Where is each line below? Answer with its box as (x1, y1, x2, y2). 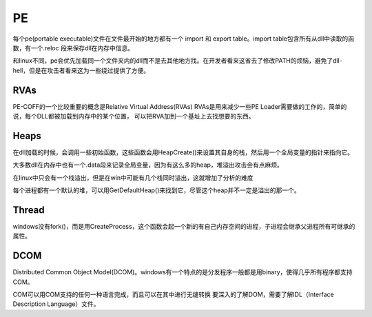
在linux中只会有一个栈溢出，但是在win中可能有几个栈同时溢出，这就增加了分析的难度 (12, 173, 254, 182)
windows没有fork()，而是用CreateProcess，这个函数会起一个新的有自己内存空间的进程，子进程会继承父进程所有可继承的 (12, 223, 355, 230)
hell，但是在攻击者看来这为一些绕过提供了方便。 (12, 66, 150, 74)
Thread (12, 204, 45, 216)
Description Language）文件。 (12, 300, 100, 308)
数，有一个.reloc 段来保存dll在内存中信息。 (12, 43, 134, 52)
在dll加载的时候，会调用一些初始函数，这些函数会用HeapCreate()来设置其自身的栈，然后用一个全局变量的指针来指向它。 (12, 148, 354, 156)
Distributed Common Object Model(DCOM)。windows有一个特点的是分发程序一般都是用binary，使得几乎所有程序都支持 (12, 268, 353, 276)
